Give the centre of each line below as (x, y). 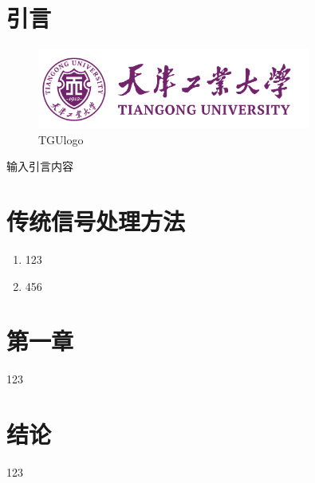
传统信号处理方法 (96, 221)
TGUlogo (61, 139)
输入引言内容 (40, 166)
